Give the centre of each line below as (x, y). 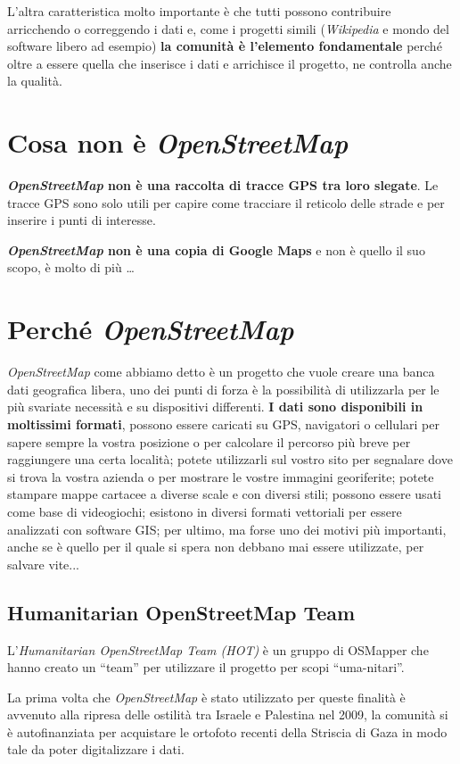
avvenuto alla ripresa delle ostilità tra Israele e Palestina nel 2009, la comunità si (228, 714)
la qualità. (35, 81)
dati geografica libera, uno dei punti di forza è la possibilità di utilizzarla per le (223, 389)
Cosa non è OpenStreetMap (177, 143)
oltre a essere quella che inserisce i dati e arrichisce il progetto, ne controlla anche (230, 63)
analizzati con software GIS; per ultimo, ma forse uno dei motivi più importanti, (227, 529)
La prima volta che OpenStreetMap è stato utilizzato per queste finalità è (206, 697)
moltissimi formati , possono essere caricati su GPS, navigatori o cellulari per (223, 424)
